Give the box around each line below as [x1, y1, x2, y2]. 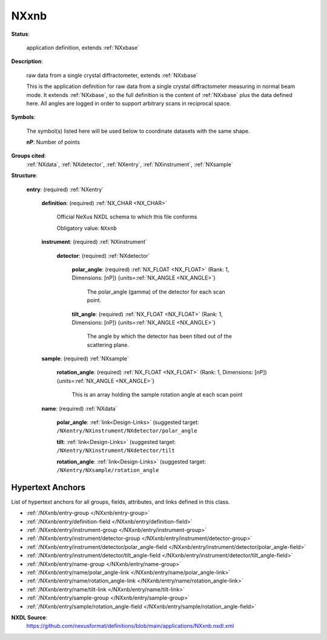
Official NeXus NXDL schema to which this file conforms [56, 213, 197, 221]
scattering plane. [87, 341, 130, 348]
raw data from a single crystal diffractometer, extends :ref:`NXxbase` [26, 72, 198, 79]
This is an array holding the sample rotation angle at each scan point [71, 391, 243, 399]
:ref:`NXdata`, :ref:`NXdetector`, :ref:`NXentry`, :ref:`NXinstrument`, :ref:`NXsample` [26, 161, 233, 168]
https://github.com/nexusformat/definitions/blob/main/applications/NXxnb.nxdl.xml [26, 622, 234, 630]
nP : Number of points [26, 138, 80, 146]
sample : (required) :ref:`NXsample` [41, 355, 130, 362]
